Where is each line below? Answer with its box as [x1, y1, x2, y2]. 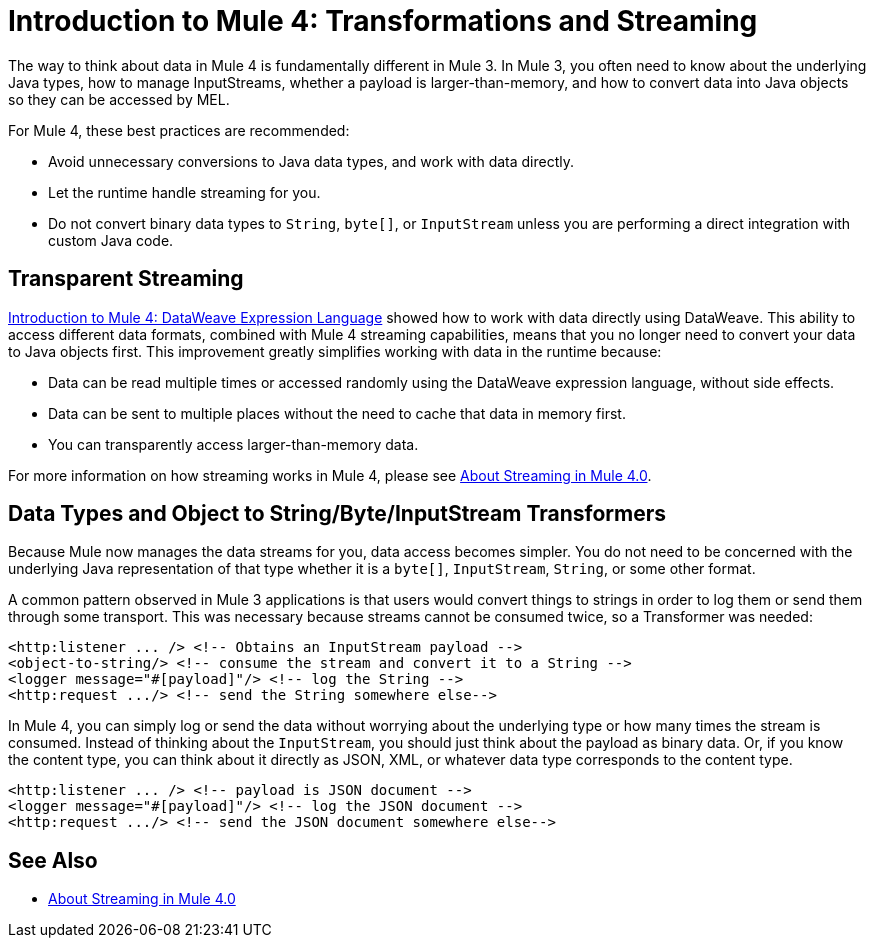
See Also [8, 847, 98, 873]
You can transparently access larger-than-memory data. [48, 435, 419, 453]
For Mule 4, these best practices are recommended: [8, 121, 350, 139]
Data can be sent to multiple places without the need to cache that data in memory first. [48, 404, 626, 422]
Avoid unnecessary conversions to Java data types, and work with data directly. [48, 152, 575, 170]
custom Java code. [48, 231, 174, 249]
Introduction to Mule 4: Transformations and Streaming [8, 4, 758, 38]
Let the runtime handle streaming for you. [48, 183, 321, 201]
